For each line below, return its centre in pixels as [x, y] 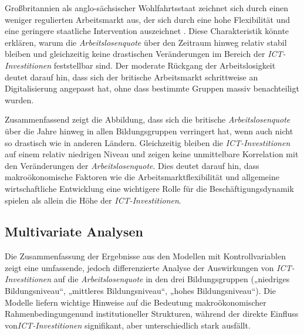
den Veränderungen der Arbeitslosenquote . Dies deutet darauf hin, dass [132, 165]
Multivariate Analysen [74, 231]
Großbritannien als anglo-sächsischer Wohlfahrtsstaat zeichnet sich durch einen [147, 8]
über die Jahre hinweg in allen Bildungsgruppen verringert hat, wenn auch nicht [149, 131]
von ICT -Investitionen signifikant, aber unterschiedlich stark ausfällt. [128, 325]
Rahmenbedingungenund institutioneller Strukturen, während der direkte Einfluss [152, 314]
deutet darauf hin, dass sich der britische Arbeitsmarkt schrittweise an [131, 77]
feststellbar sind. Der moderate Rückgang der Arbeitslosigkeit [165, 65]
